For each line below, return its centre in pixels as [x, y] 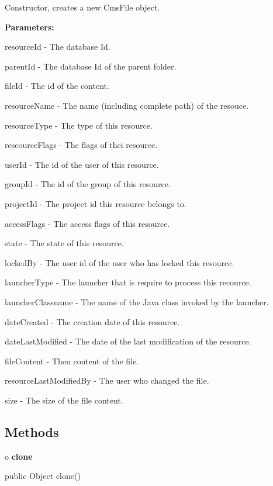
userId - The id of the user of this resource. [82, 164]
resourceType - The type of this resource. [79, 125]
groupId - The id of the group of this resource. [88, 184]
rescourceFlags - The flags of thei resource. [81, 145]
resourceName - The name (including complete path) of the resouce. [127, 105]
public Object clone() [43, 476]
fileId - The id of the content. [57, 86]
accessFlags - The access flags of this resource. [87, 223]
